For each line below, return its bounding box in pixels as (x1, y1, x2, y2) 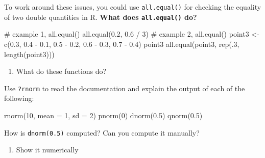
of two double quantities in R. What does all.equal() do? (4, 11, 197, 22)
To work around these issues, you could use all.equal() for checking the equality (4, 2, 261, 12)
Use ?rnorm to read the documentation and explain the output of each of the (4, 83, 245, 93)
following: (4, 93, 34, 103)
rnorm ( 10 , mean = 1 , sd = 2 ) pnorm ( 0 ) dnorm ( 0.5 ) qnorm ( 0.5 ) (4, 110, 203, 120)
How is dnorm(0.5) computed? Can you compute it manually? (4, 127, 200, 138)
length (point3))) (4, 48, 55, 59)
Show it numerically (16, 144, 79, 155)
